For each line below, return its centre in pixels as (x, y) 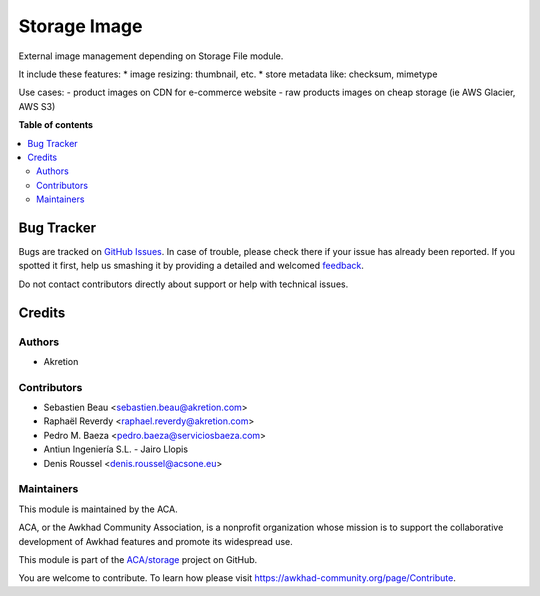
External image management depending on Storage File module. (151, 56)
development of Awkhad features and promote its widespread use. (156, 541)
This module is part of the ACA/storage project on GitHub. (138, 559)
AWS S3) (37, 106)
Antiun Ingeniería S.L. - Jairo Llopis (116, 449)
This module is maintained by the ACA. (98, 509)
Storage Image (80, 26)
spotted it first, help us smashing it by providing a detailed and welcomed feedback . (191, 266)
